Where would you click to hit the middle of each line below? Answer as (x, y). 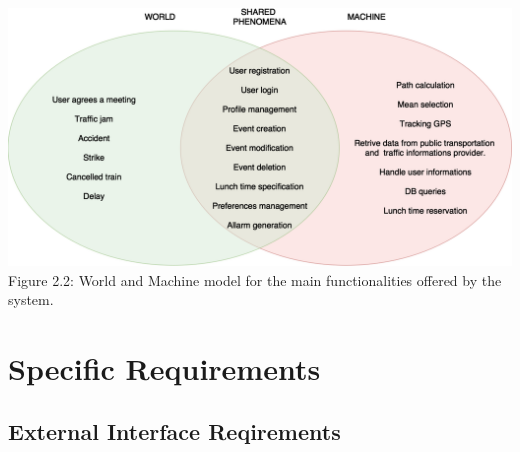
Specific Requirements (164, 367)
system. (31, 299)
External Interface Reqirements (174, 431)
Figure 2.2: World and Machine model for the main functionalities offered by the (255, 279)
